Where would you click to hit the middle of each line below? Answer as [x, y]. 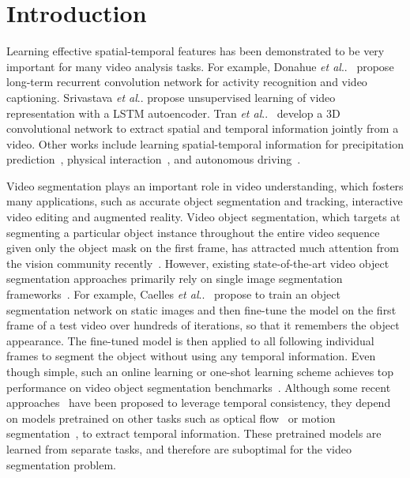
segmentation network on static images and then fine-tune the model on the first [201, 309]
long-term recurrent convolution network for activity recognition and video [187, 82]
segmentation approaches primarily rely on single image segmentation [175, 279]
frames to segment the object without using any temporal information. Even [191, 356]
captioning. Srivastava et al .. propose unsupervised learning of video [171, 97]
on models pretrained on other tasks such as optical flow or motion [171, 418]
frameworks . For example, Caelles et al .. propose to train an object [173, 294]
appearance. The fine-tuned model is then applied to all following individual [190, 340]
